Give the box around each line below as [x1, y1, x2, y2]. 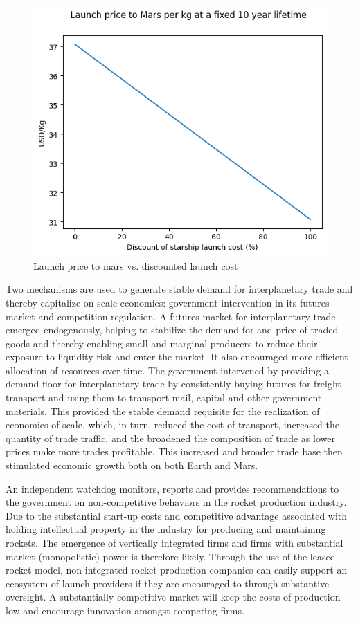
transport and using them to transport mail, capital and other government [6, 390, 322, 405]
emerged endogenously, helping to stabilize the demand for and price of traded [6, 322, 339, 337]
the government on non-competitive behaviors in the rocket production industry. [6, 495, 347, 509]
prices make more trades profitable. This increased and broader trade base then [6, 444, 343, 459]
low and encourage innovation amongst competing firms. [6, 603, 244, 617]
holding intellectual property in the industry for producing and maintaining [6, 522, 326, 536]
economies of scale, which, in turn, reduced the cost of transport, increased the [6, 417, 340, 432]
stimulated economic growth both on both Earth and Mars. [6, 458, 258, 473]
